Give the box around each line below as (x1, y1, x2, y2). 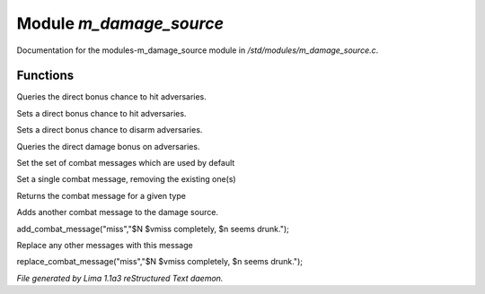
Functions (16, 68, 75, 83)
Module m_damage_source (16, 13, 225, 33)
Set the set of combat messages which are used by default (16, 158, 235, 169)
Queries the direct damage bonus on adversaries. (16, 141, 200, 151)
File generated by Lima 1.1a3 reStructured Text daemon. (16, 272, 224, 283)
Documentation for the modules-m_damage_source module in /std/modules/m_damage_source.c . (16, 45, 379, 56)
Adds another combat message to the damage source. (16, 207, 219, 218)
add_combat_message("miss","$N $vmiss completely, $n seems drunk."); (16, 223, 289, 234)
